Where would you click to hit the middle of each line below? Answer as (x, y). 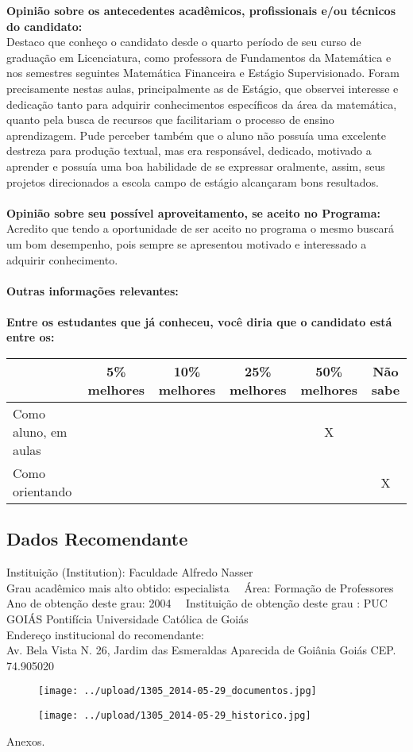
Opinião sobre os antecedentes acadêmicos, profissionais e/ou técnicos (201, 10)
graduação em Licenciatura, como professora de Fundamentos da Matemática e (199, 57)
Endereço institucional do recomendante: (105, 634)
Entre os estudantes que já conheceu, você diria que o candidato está (199, 321)
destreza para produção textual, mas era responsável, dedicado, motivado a (189, 150)
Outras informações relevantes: (93, 290)
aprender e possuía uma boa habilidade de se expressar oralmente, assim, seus (196, 166)
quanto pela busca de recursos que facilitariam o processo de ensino (170, 120)
